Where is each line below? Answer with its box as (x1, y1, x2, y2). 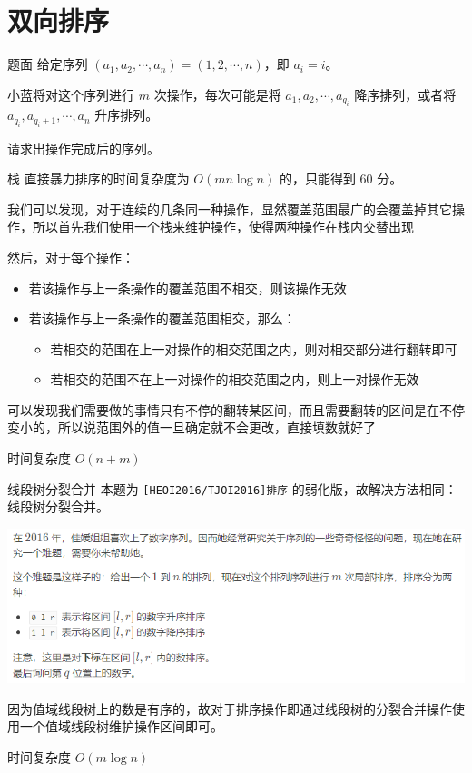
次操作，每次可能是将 (153, 84, 281, 104)
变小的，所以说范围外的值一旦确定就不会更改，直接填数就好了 (7, 418, 376, 437)
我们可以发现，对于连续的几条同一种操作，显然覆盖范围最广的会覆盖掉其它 (7, 199, 452, 218)
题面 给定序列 (7, 55, 88, 74)
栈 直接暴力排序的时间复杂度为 (7, 169, 190, 188)
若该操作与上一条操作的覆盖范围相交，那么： (28, 309, 296, 328)
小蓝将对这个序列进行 (7, 84, 134, 104)
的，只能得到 (279, 169, 356, 188)
